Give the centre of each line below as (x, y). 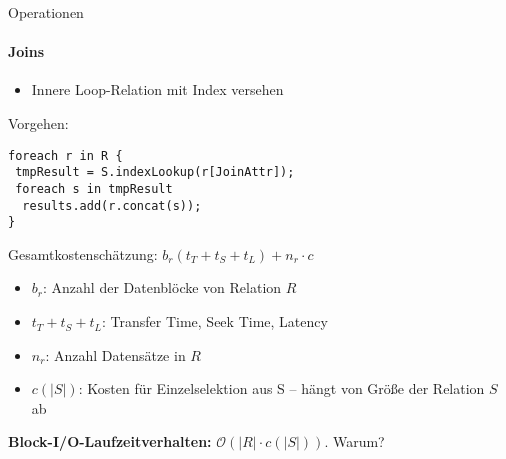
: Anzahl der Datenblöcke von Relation (162, 287)
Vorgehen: (38, 122)
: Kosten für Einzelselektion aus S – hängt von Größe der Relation (281, 388)
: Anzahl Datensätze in (115, 354)
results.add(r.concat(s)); (112, 205)
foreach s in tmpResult (94, 188)
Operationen (46, 12)
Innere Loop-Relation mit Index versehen (157, 89)
